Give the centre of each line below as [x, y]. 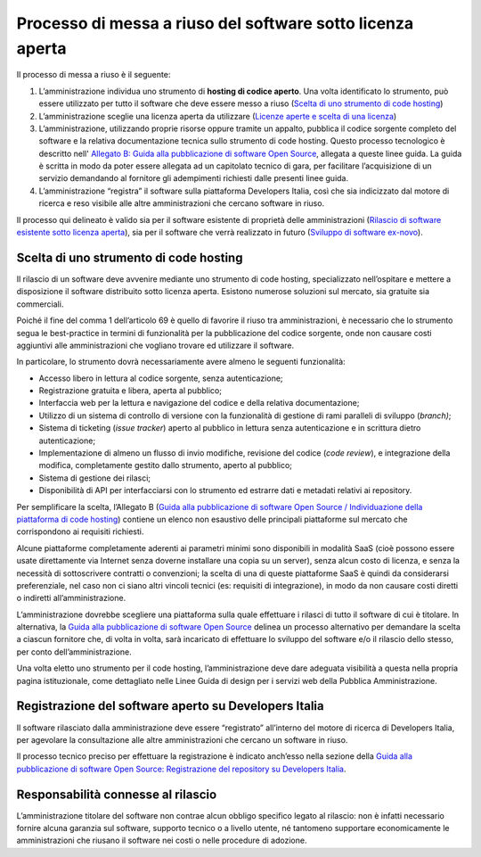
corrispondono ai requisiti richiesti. [80, 532]
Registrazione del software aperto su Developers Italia [170, 706]
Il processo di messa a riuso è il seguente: [94, 75]
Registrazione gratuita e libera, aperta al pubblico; [130, 391]
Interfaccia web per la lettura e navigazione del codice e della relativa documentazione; [199, 403]
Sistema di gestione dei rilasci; [95, 478]
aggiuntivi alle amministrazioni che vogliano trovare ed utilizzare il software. [155, 345]
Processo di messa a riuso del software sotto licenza [215, 23]
